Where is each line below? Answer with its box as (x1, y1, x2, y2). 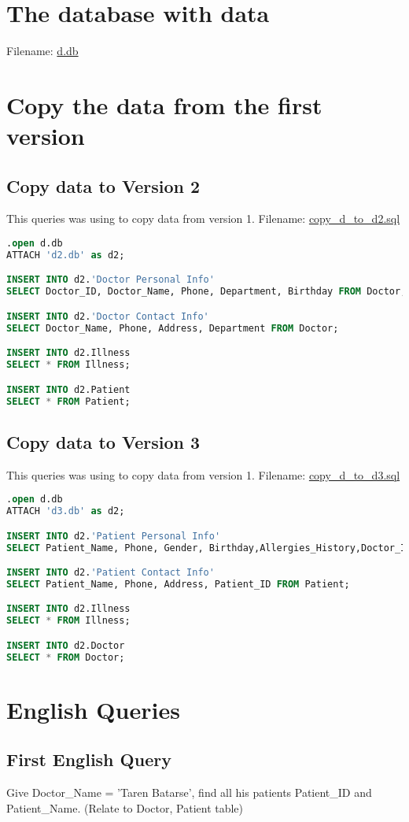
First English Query (6, 747, 171, 772)
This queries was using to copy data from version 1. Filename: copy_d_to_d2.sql (6, 210, 400, 227)
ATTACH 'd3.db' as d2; (6, 505, 125, 517)
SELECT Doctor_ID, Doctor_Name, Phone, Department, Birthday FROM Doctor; (6, 286, 407, 298)
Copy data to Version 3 (6, 429, 200, 454)
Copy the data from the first (6, 88, 322, 120)
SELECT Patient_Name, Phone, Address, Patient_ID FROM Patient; (6, 578, 350, 590)
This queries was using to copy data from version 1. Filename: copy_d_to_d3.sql (6, 466, 400, 483)
